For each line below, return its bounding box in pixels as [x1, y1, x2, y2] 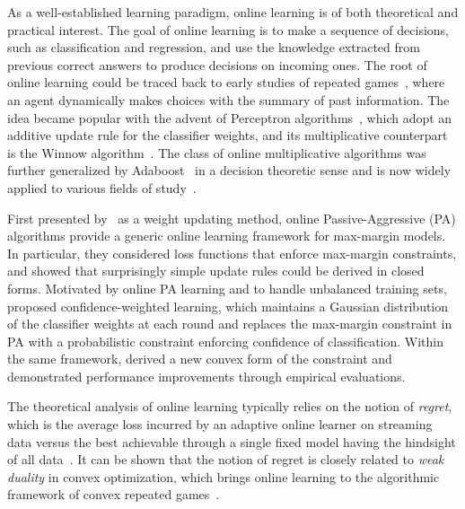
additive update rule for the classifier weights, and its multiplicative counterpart [7, 126, 448, 145]
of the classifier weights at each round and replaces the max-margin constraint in [7, 314, 452, 333]
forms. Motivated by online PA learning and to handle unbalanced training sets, [7, 278, 447, 297]
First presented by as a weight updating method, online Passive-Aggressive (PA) [7, 208, 456, 227]
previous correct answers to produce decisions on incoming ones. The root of [7, 55, 427, 74]
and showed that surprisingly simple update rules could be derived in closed [7, 261, 425, 280]
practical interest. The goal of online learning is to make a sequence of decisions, [7, 20, 450, 39]
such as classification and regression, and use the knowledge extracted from [7, 38, 420, 57]
